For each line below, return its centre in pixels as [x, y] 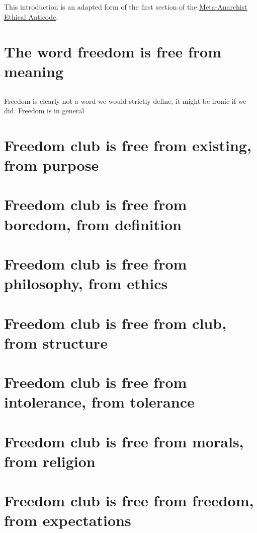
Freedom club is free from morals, [124, 441]
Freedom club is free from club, [115, 323]
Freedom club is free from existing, [128, 145]
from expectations [68, 520]
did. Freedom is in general [44, 111]
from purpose [52, 165]
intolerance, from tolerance [99, 402]
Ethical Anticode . [31, 16]
